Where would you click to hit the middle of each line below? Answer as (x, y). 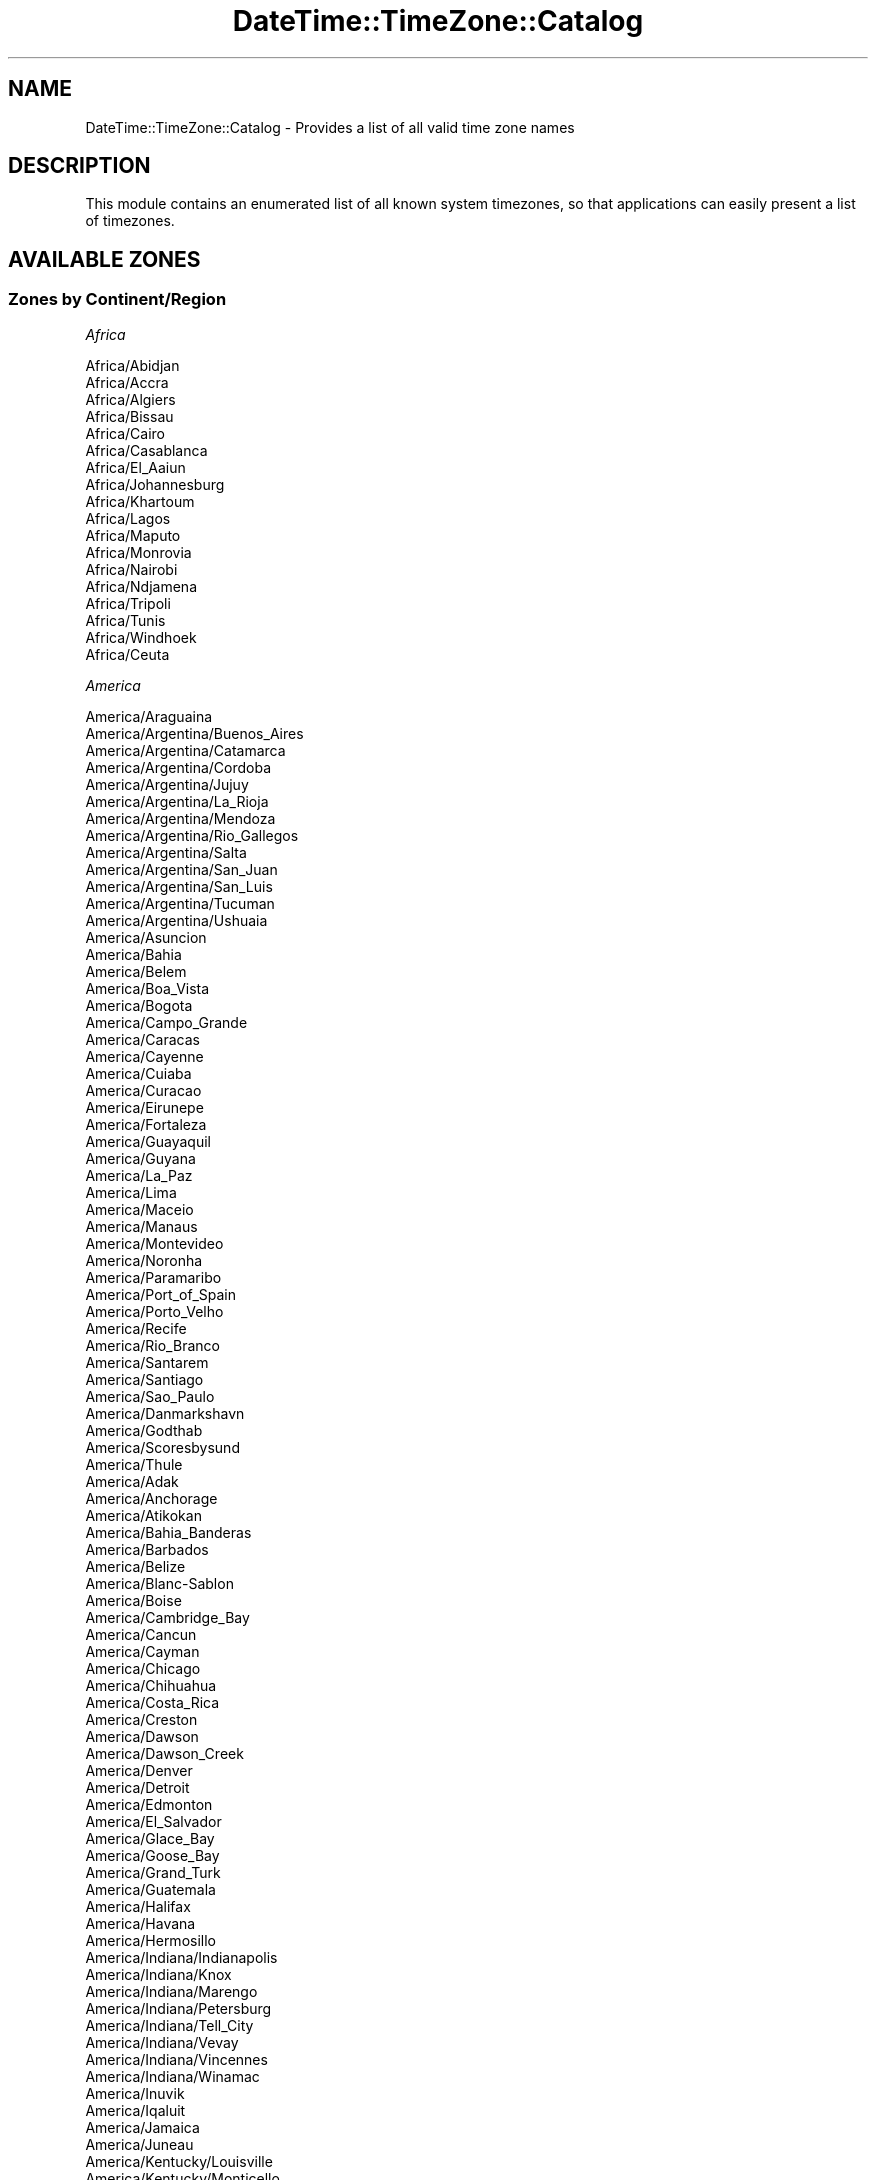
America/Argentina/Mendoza (180, 818)
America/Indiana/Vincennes (176, 2059)
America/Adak (132, 1481)
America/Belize (135, 1566)
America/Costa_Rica (152, 1702)
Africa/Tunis (125, 620)
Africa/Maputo (133, 535)
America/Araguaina (149, 716)
